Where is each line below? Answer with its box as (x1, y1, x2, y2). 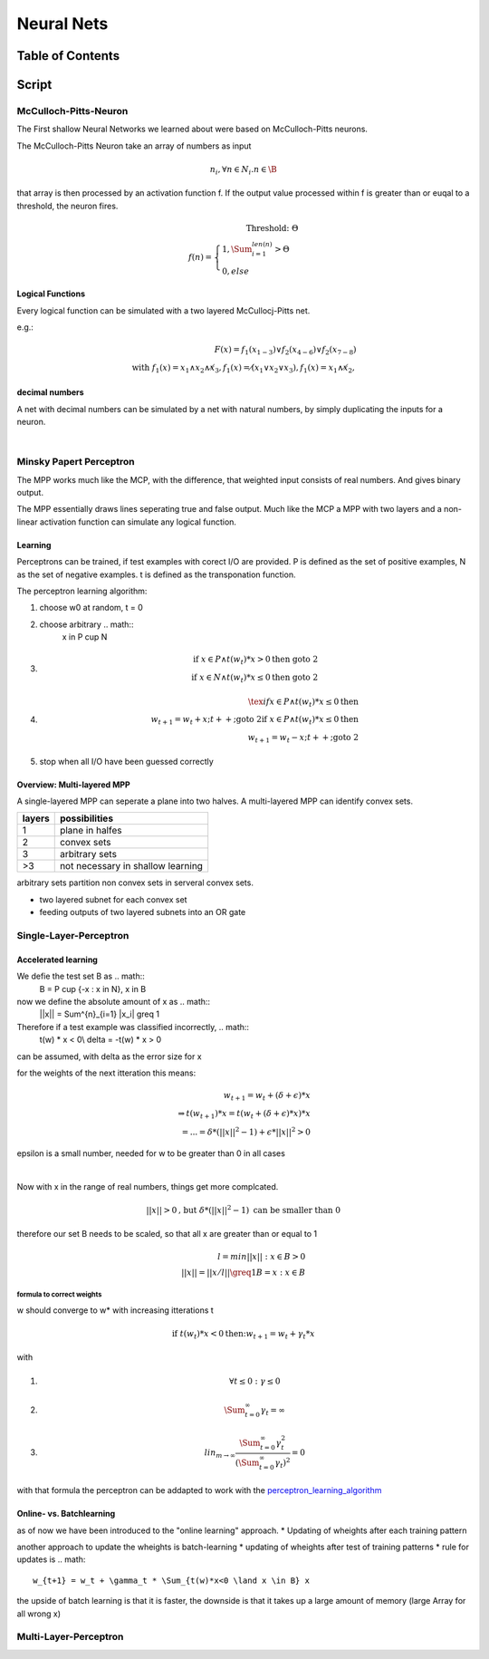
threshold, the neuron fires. (16, 200, 119, 211)
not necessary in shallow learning (59, 860, 204, 873)
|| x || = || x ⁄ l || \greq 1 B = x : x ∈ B (181, 1267, 306, 1278)
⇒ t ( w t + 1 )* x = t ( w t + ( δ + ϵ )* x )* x (177, 1108, 312, 1121)
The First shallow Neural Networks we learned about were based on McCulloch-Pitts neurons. (16, 123, 369, 135)
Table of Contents (16, 48, 120, 63)
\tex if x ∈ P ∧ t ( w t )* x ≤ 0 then (247, 696, 360, 709)
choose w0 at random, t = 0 (39, 603, 144, 613)
